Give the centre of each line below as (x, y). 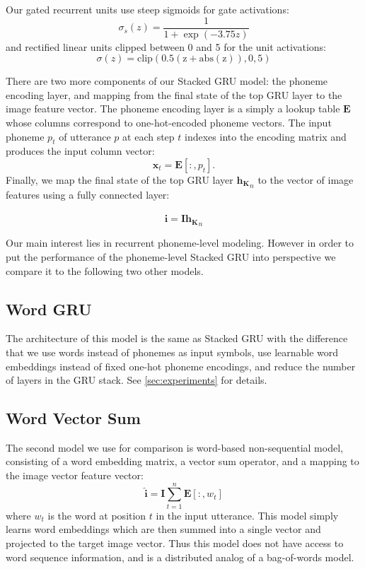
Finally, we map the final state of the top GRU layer (120, 180)
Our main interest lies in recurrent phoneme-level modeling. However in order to (180, 243)
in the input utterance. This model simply (247, 515)
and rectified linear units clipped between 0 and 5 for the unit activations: (166, 46)
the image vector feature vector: (75, 475)
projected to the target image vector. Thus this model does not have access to (175, 542)
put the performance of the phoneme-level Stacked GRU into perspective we (171, 256)
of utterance (85, 136)
